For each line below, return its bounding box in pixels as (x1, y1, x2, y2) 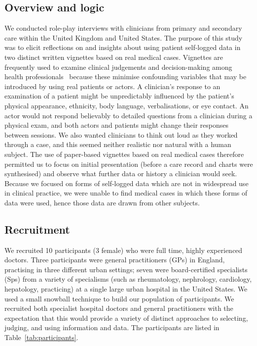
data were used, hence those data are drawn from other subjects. (4, 197, 200, 207)
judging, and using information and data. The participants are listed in (4, 322, 220, 333)
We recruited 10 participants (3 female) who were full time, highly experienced (4, 245, 243, 255)
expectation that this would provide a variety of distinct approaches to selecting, (4, 312, 248, 323)
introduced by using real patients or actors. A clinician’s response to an (4, 81, 220, 91)
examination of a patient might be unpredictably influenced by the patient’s (4, 91, 234, 101)
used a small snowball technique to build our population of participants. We (4, 293, 234, 303)
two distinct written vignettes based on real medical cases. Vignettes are (4, 51, 223, 62)
